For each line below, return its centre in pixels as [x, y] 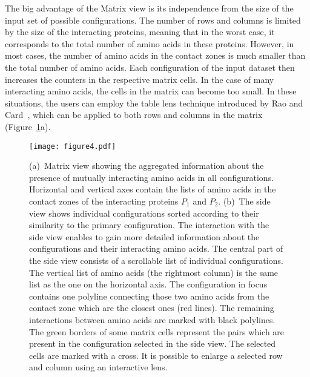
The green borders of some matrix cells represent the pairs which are [157, 331]
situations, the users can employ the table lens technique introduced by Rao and [154, 103]
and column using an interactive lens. [98, 367]
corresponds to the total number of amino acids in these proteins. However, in [150, 43]
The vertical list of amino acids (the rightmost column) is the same [154, 272]
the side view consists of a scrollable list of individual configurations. [156, 260]
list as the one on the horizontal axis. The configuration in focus [148, 284]
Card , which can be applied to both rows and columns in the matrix [134, 115]
